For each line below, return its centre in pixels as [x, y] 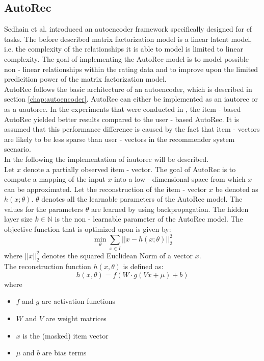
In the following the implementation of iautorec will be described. [107, 159]
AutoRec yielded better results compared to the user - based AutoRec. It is [122, 119]
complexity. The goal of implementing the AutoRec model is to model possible [126, 58]
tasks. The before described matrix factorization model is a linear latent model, [128, 39]
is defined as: [143, 266]
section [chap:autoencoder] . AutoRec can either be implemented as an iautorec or [131, 99]
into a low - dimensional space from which [180, 179]
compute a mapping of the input [55, 179]
